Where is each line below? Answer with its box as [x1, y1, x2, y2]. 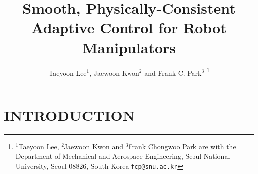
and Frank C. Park [144, 67, 202, 78]
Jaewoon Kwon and [64, 141, 124, 151]
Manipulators [82, 37, 176, 57]
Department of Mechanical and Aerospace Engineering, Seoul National [15, 151, 230, 161]
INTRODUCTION [4, 105, 135, 125]
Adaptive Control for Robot [31, 17, 227, 38]
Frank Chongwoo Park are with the [128, 141, 236, 151]
